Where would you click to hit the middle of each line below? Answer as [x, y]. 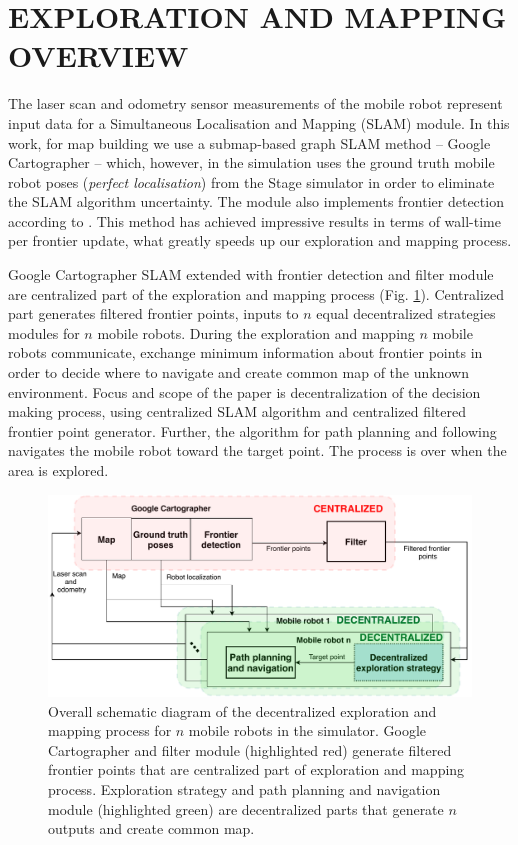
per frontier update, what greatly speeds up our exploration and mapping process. [260, 240]
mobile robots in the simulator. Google [307, 730]
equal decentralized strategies [406, 313]
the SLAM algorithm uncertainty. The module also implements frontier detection [256, 201]
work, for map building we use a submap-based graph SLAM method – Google [249, 142]
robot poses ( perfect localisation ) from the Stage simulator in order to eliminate [251, 181]
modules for [44, 332]
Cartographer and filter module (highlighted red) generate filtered [250, 749]
